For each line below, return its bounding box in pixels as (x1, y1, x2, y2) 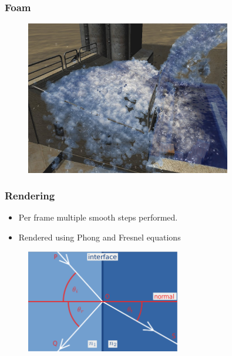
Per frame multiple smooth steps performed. (18, 211, 178, 223)
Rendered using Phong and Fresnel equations (18, 231, 181, 243)
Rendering (5, 188, 55, 203)
